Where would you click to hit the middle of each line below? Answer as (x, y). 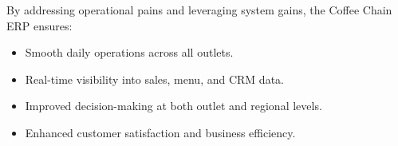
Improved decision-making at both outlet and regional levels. (173, 106)
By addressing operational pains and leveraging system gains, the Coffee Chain (199, 10)
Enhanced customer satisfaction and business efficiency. (160, 132)
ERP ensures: (39, 25)
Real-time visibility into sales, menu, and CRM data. (154, 79)
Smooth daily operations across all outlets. (129, 52)
